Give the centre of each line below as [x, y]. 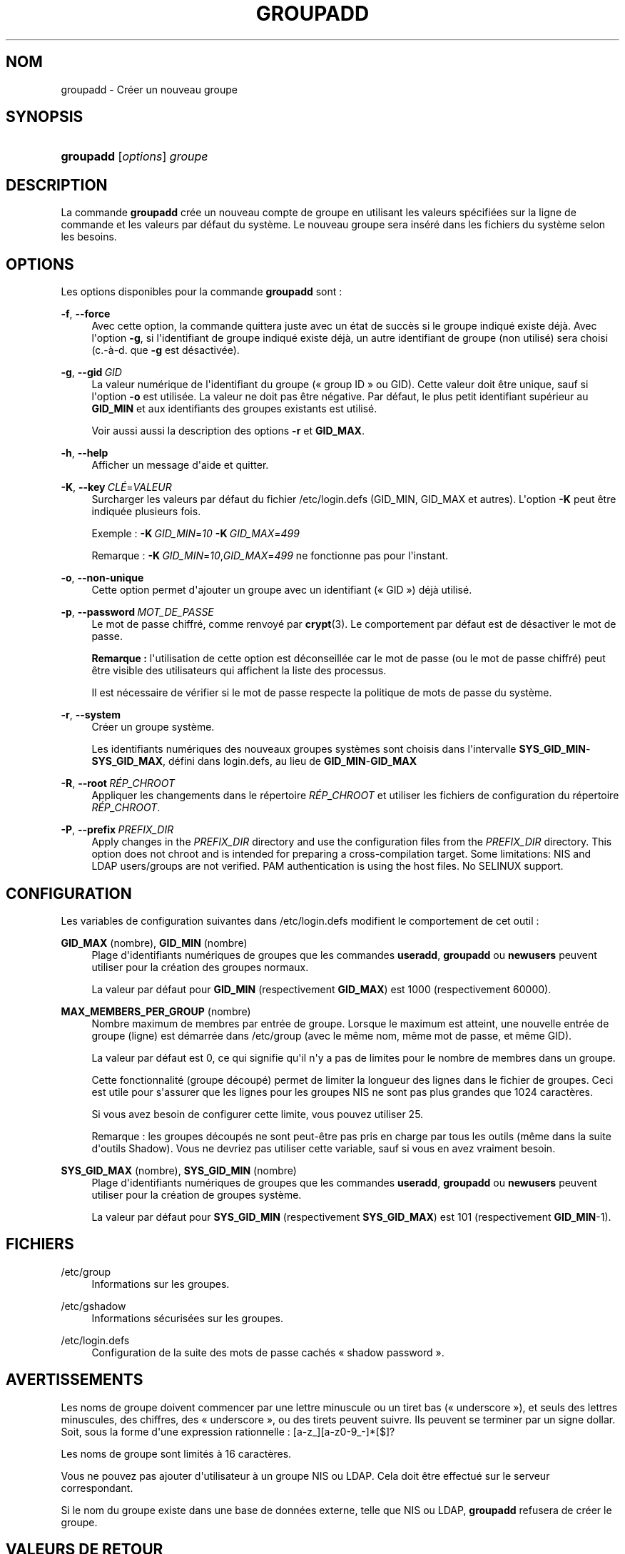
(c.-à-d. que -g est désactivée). [166, 350]
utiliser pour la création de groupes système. [197, 1194]
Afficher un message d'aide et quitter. [180, 465]
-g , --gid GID [91, 372]
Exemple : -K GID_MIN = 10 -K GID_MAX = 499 [195, 534]
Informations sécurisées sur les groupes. [188, 1318]
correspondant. [97, 1488]
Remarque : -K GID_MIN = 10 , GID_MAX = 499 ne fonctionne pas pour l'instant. [270, 556]
